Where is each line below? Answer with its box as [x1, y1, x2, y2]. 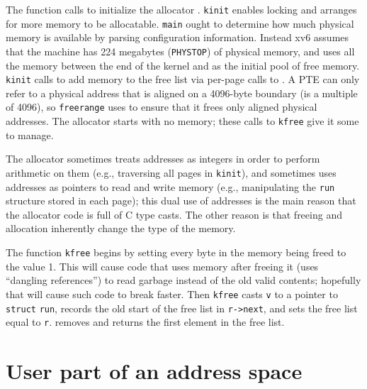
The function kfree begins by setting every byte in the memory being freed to [6, 245, 346, 259]
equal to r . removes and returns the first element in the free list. [6, 314, 285, 329]
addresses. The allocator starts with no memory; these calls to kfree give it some [6, 114, 359, 128]
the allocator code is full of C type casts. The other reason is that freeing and [6, 207, 342, 221]
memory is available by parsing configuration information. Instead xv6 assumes [6, 30, 349, 45]
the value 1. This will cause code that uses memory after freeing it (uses [6, 258, 319, 273]
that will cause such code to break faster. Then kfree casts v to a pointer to [6, 286, 338, 301]
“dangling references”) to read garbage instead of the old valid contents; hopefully [6, 273, 361, 287]
